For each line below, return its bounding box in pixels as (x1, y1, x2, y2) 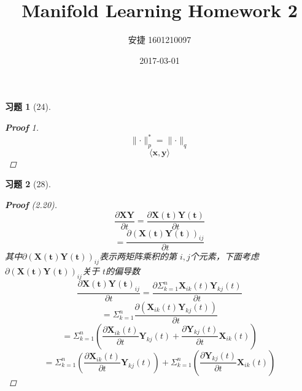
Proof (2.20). (5, 198, 58, 211)
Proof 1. (5, 120, 39, 133)
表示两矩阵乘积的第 (99, 250, 177, 263)
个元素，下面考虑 (190, 250, 259, 263)
